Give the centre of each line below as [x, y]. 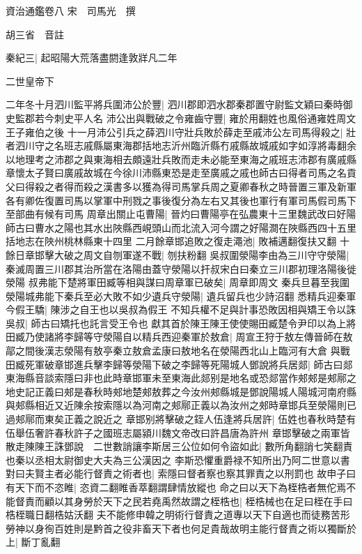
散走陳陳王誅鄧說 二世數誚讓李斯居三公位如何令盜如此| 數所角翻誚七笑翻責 [179, 446]
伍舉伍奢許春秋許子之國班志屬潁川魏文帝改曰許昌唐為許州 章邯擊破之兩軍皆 [178, 432]
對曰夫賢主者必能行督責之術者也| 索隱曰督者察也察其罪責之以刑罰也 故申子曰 [181, 473]
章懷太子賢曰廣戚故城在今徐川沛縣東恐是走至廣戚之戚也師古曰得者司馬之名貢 [181, 173]
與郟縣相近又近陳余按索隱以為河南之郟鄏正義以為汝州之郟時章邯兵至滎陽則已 [181, 405]
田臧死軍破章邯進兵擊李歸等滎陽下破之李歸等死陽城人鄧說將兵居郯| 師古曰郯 [179, 364]
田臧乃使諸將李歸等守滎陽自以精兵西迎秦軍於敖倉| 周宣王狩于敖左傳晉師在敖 [179, 337]
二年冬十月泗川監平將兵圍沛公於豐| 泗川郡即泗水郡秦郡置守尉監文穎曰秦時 [174, 104]
